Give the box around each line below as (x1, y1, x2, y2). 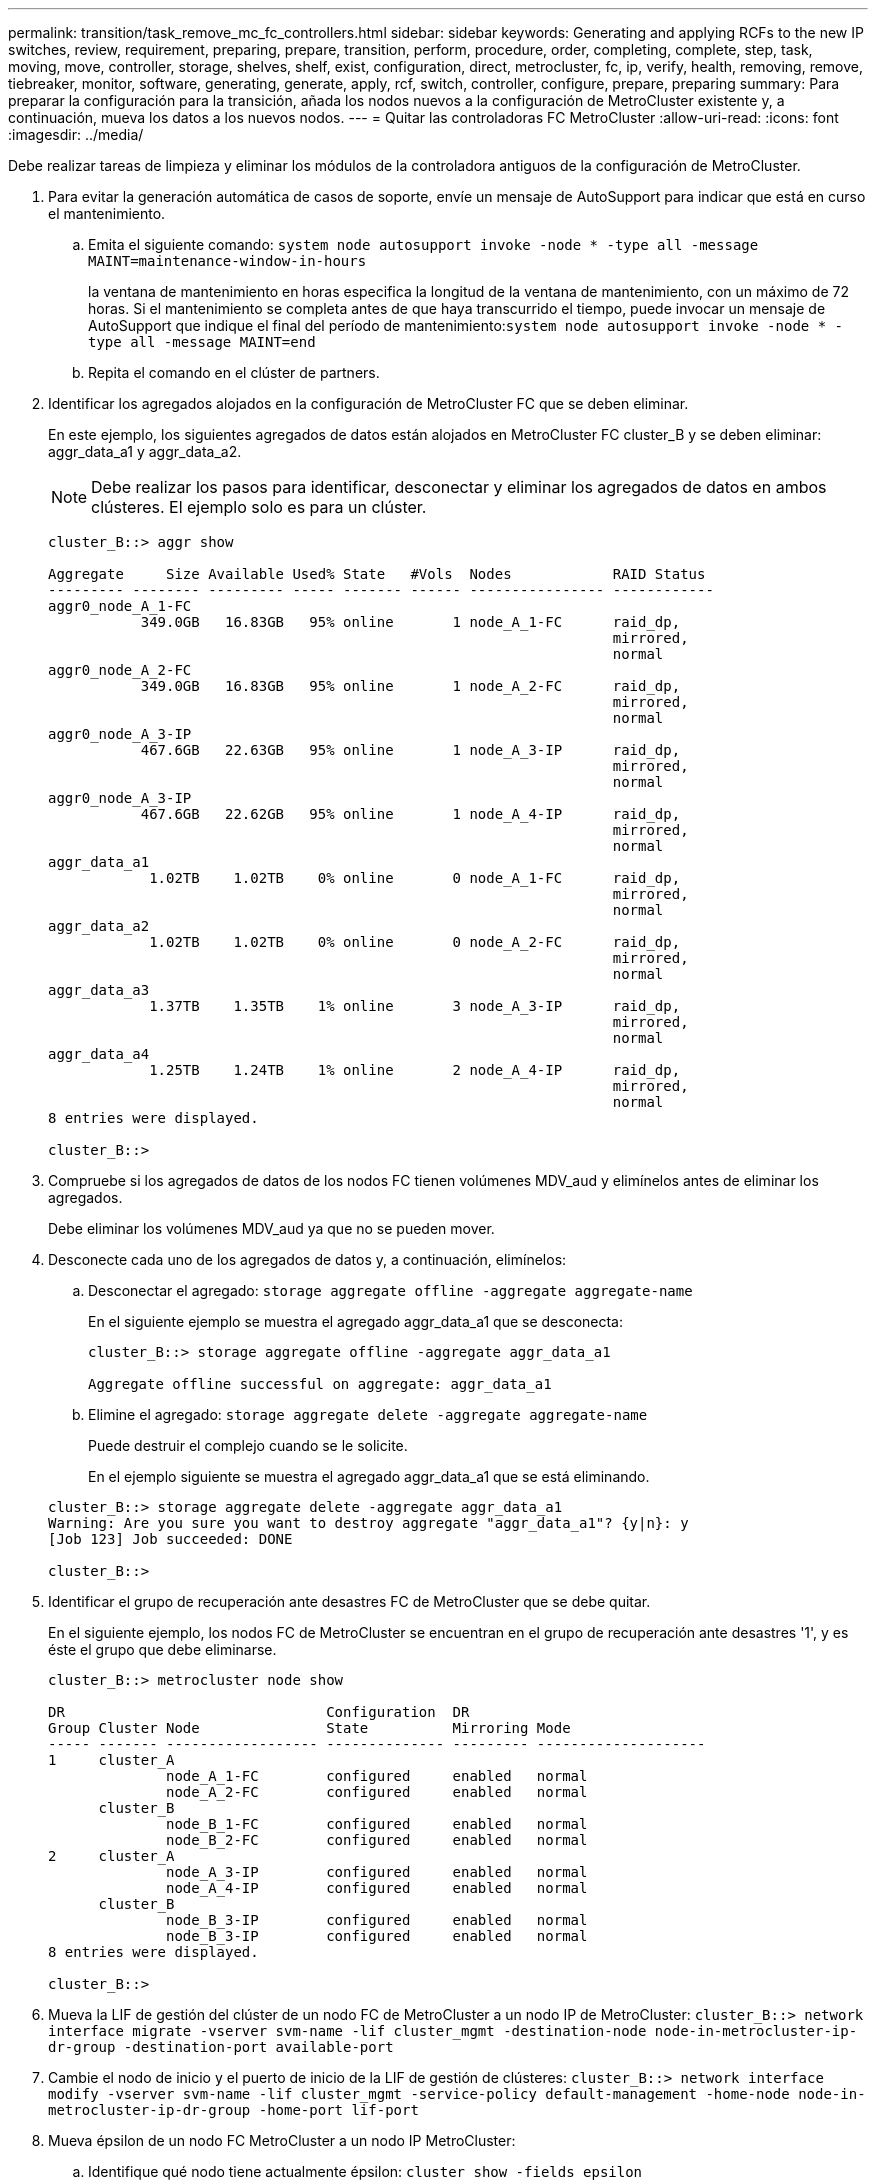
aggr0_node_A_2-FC (48, 662, 192, 678)
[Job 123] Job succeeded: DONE (48, 1531, 293, 1547)
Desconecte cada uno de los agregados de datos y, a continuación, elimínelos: (48, 1251, 567, 1268)
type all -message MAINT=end (88, 334, 316, 350)
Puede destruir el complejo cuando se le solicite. (88, 1437, 408, 1454)
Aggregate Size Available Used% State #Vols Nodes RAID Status (48, 566, 706, 582)
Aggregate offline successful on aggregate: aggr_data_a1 (88, 1376, 552, 1392)
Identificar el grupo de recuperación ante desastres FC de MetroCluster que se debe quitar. (48, 1593, 651, 1610)
